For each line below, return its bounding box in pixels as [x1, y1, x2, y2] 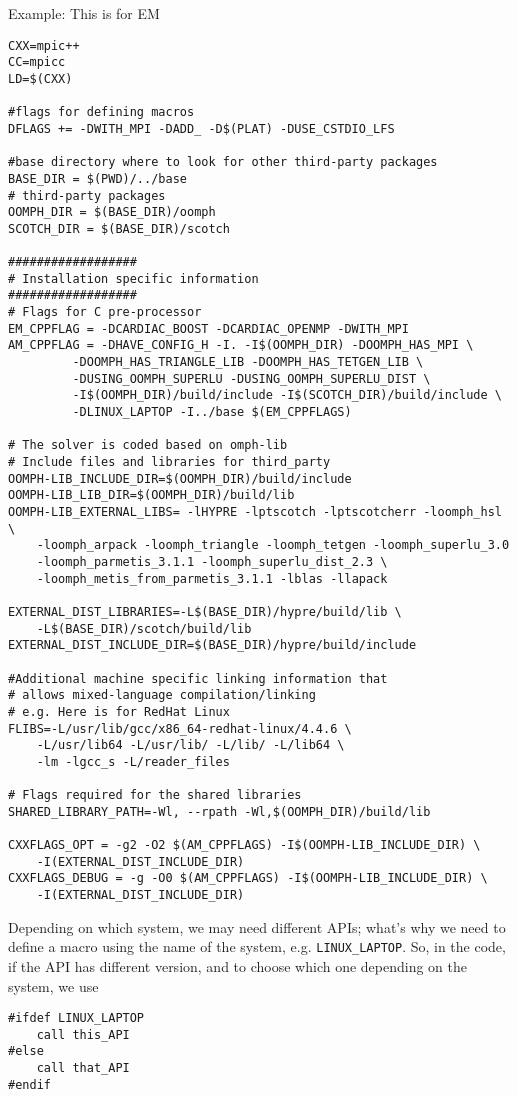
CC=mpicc [8, 55, 66, 70]
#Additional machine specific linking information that [8, 671, 388, 686]
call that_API [36, 1061, 130, 1076]
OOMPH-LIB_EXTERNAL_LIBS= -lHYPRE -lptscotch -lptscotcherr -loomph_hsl [8, 504, 502, 519]
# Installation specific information [8, 271, 259, 286]
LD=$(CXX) [8, 71, 73, 86]
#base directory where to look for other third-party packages [8, 155, 438, 170]
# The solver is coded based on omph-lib [8, 438, 288, 453]
